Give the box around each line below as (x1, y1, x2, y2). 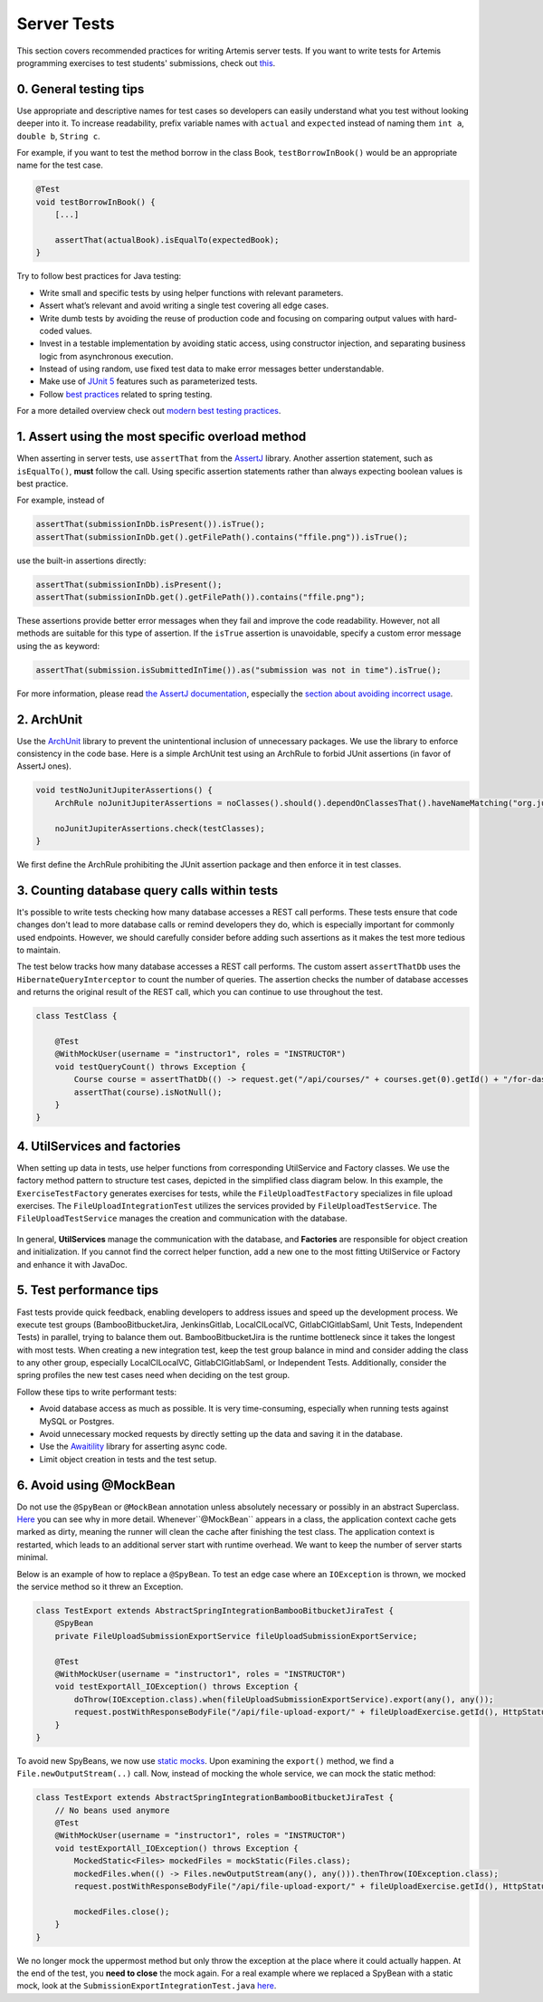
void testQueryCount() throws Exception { (54, 1061, 246, 1072)
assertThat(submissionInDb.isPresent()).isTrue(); (35, 519, 266, 530)
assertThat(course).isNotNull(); (73, 1087, 223, 1097)
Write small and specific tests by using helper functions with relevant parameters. (39, 287, 344, 298)
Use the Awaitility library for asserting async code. (39, 1441, 228, 1452)
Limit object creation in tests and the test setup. (39, 1453, 217, 1464)
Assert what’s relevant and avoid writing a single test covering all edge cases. (39, 300, 329, 311)
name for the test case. (16, 159, 103, 171)
